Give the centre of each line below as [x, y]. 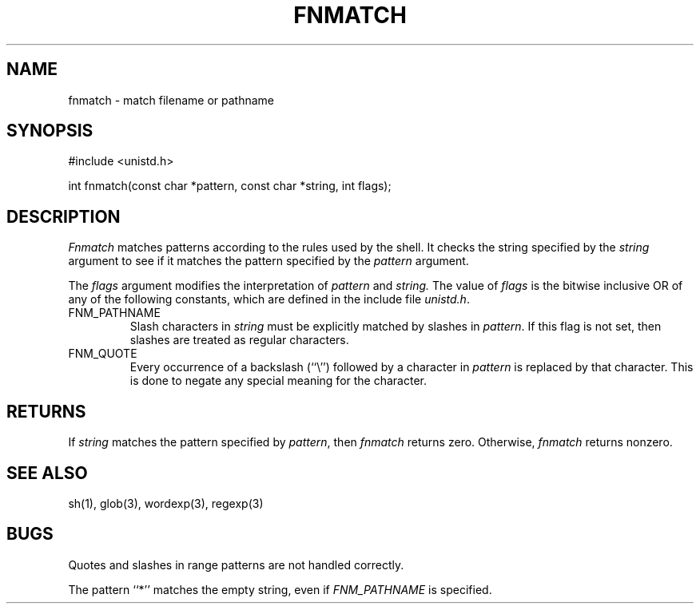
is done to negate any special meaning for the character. [278, 381]
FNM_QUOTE [103, 354]
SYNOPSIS [50, 131]
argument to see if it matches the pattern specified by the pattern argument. [268, 261]
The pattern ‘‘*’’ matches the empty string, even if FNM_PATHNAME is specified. [280, 589]
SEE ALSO [47, 473]
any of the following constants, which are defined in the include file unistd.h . [269, 299]
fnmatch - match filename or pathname [171, 100]
